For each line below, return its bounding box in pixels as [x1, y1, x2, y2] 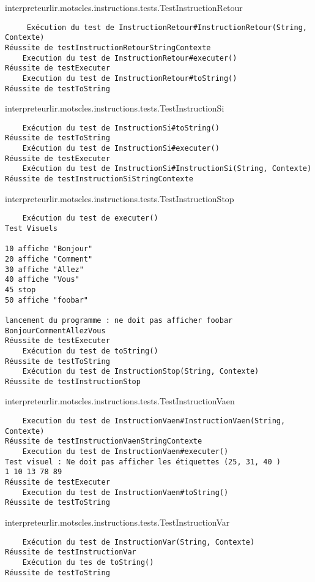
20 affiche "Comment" [5, 254, 93, 263]
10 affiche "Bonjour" [5, 244, 93, 254]
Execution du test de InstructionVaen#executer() [22, 447, 229, 456]
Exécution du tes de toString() [22, 557, 154, 567]
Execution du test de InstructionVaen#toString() [22, 488, 229, 497]
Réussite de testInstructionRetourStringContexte [5, 43, 211, 52]
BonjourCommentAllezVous [5, 326, 106, 335]
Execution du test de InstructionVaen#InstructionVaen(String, [22, 417, 286, 426]
